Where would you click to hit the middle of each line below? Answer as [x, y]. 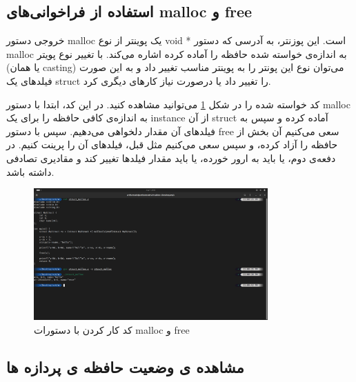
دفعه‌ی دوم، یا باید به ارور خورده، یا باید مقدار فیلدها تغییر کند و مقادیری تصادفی [171, 158]
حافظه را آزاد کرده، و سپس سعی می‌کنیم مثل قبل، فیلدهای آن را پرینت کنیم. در [172, 144]
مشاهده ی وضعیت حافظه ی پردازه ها [125, 366]
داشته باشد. [30, 171]
